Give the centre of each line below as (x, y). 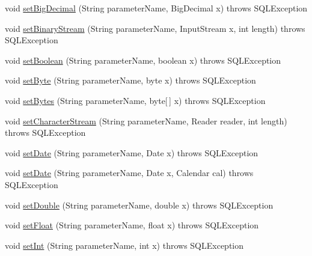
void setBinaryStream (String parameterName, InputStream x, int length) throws (155, 28)
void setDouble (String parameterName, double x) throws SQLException (139, 205)
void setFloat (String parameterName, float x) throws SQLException (132, 225)
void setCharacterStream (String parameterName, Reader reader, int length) (146, 120)
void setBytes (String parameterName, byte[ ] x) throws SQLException (135, 100)
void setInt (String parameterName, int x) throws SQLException (124, 245)
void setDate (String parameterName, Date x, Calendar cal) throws (129, 173)
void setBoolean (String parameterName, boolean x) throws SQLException (143, 60)
